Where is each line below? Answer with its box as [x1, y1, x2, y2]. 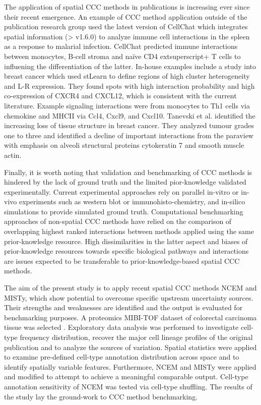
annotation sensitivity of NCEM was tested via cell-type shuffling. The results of [4, 381, 252, 391]
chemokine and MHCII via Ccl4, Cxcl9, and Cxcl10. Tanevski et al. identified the [4, 110, 255, 121]
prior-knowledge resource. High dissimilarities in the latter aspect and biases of [4, 236, 248, 246]
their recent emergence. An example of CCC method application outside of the [4, 11, 247, 22]
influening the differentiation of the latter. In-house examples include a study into [4, 61, 256, 71]
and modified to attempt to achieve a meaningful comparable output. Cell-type [4, 371, 248, 382]
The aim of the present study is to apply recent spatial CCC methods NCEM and [4, 282, 257, 293]
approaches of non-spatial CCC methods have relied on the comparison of [4, 216, 232, 226]
